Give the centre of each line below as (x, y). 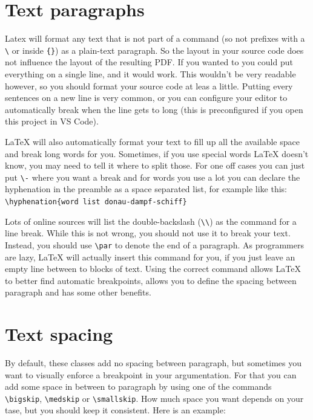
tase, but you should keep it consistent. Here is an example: (115, 410)
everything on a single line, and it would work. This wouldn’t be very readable (150, 73)
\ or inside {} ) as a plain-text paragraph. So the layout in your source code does (154, 50)
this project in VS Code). (52, 121)
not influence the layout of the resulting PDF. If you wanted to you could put (149, 62)
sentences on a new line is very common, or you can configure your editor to (146, 98)
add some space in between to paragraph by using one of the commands (138, 386)
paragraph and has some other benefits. (78, 292)
